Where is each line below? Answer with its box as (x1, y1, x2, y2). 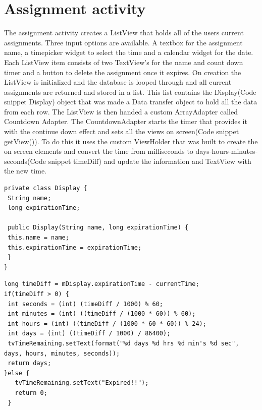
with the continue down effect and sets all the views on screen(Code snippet (4, 126, 239, 137)
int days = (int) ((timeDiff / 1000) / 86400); (8, 330, 171, 337)
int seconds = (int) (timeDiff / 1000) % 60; (8, 300, 163, 308)
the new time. (4, 165, 46, 176)
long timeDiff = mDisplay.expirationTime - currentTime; (4, 280, 199, 288)
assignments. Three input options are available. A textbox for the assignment (4, 37, 243, 47)
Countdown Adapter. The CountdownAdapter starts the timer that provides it (4, 116, 247, 127)
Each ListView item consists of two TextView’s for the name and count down (4, 56, 243, 67)
